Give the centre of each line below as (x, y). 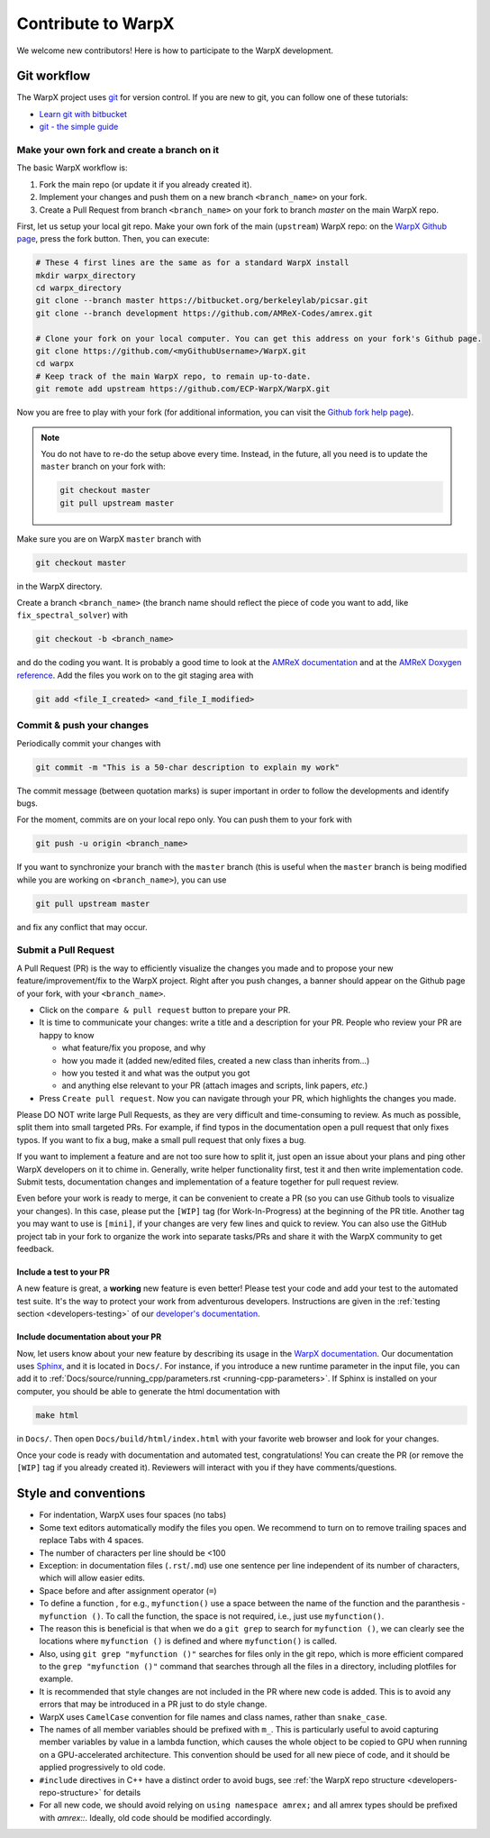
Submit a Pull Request (66, 950)
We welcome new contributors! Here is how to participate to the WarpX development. (175, 50)
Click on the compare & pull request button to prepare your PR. (165, 1010)
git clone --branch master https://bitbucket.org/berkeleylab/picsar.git (202, 301)
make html (57, 1415)
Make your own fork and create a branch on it (118, 150)
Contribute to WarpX (95, 23)
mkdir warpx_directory (86, 275)
